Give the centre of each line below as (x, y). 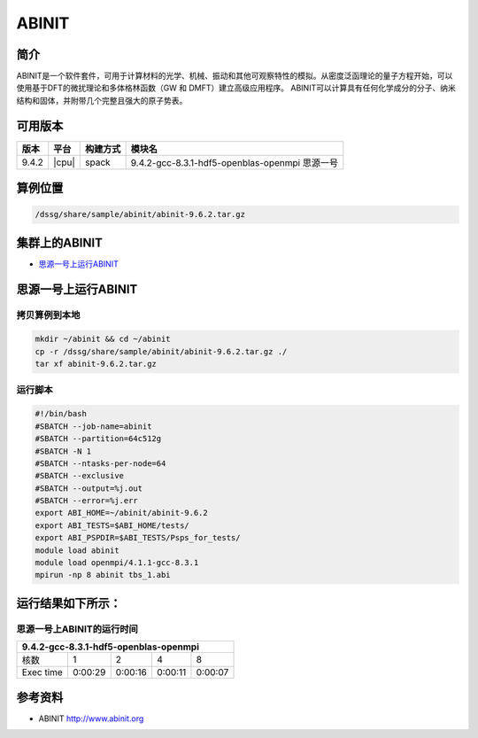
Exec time (42, 672)
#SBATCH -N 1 (63, 451)
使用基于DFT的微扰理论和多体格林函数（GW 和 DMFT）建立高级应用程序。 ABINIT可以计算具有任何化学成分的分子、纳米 (236, 88)
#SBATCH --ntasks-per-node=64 (100, 463)
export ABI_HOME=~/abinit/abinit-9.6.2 (121, 513)
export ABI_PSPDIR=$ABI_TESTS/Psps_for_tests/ (138, 538)
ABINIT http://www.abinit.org (91, 719)
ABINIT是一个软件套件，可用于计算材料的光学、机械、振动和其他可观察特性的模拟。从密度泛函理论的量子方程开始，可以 (235, 76)
